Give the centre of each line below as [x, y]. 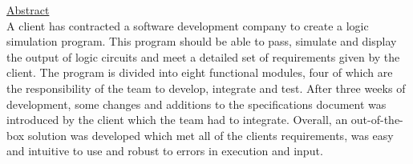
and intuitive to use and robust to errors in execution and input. [165, 151]
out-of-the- [377, 120]
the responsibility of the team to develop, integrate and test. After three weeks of [206, 88]
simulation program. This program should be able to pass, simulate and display [202, 41]
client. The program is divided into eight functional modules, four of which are [200, 72]
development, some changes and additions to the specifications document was [196, 104]
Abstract [28, 10]
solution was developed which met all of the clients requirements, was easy [211, 135]
